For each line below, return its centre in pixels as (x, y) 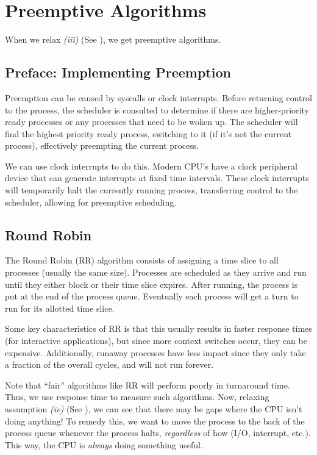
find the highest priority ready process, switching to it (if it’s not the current (148, 133)
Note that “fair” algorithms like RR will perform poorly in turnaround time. (148, 385)
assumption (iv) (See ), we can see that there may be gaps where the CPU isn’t (154, 409)
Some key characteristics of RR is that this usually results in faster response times (158, 328)
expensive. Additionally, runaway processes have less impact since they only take (155, 352)
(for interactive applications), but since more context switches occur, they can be (156, 341)
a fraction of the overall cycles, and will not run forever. (109, 364)
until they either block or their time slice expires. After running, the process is (151, 284)
